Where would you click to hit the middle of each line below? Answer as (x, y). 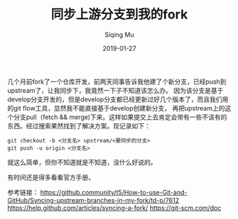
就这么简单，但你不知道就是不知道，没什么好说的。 (82, 162)
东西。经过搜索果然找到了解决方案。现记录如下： (79, 125)
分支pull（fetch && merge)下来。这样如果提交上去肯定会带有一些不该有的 (120, 117)
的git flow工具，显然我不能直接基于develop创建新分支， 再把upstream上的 (116, 108)
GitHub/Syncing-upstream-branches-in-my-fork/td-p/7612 (93, 200)
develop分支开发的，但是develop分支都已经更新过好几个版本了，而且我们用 (118, 99)
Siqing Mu (119, 34)
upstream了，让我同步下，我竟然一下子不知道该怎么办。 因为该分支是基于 (115, 90)
